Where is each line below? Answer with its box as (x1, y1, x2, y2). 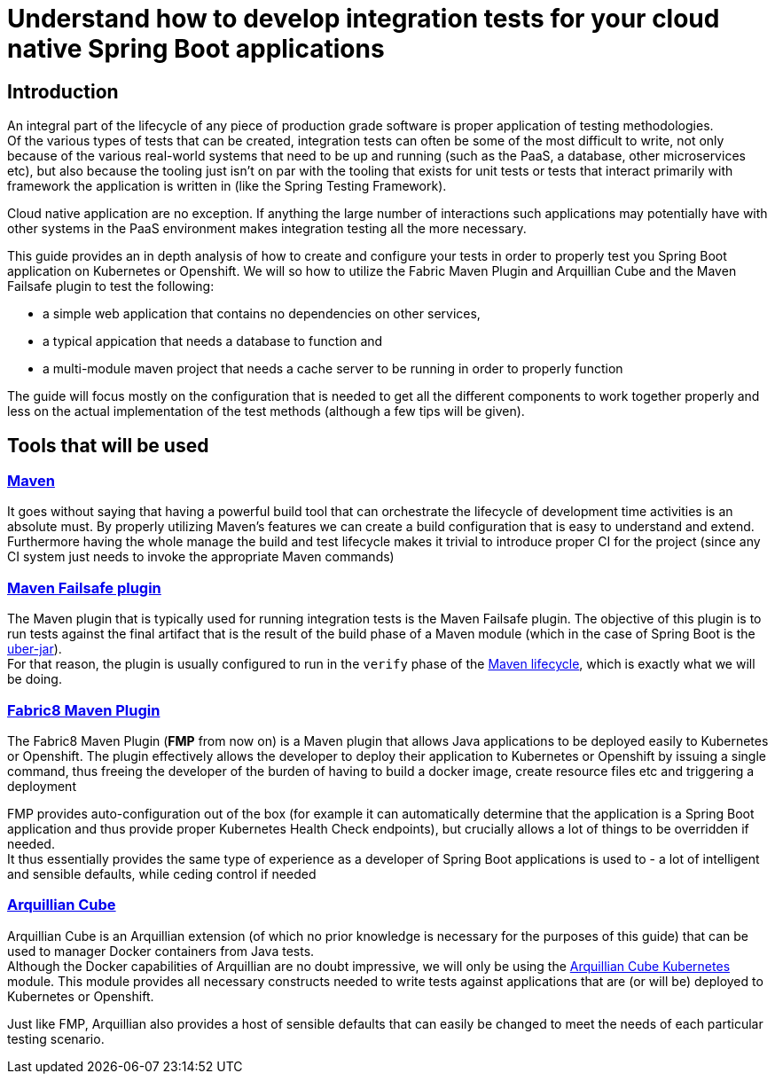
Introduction (7, 80, 119, 103)
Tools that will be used (7, 434, 209, 457)
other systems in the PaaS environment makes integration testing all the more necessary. (7, 221, 527, 237)
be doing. (7, 671, 62, 687)
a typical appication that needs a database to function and (43, 333, 383, 349)
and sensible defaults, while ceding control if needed (7, 866, 317, 881)
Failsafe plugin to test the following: (7, 278, 215, 294)
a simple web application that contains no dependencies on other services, (43, 306, 481, 322)
